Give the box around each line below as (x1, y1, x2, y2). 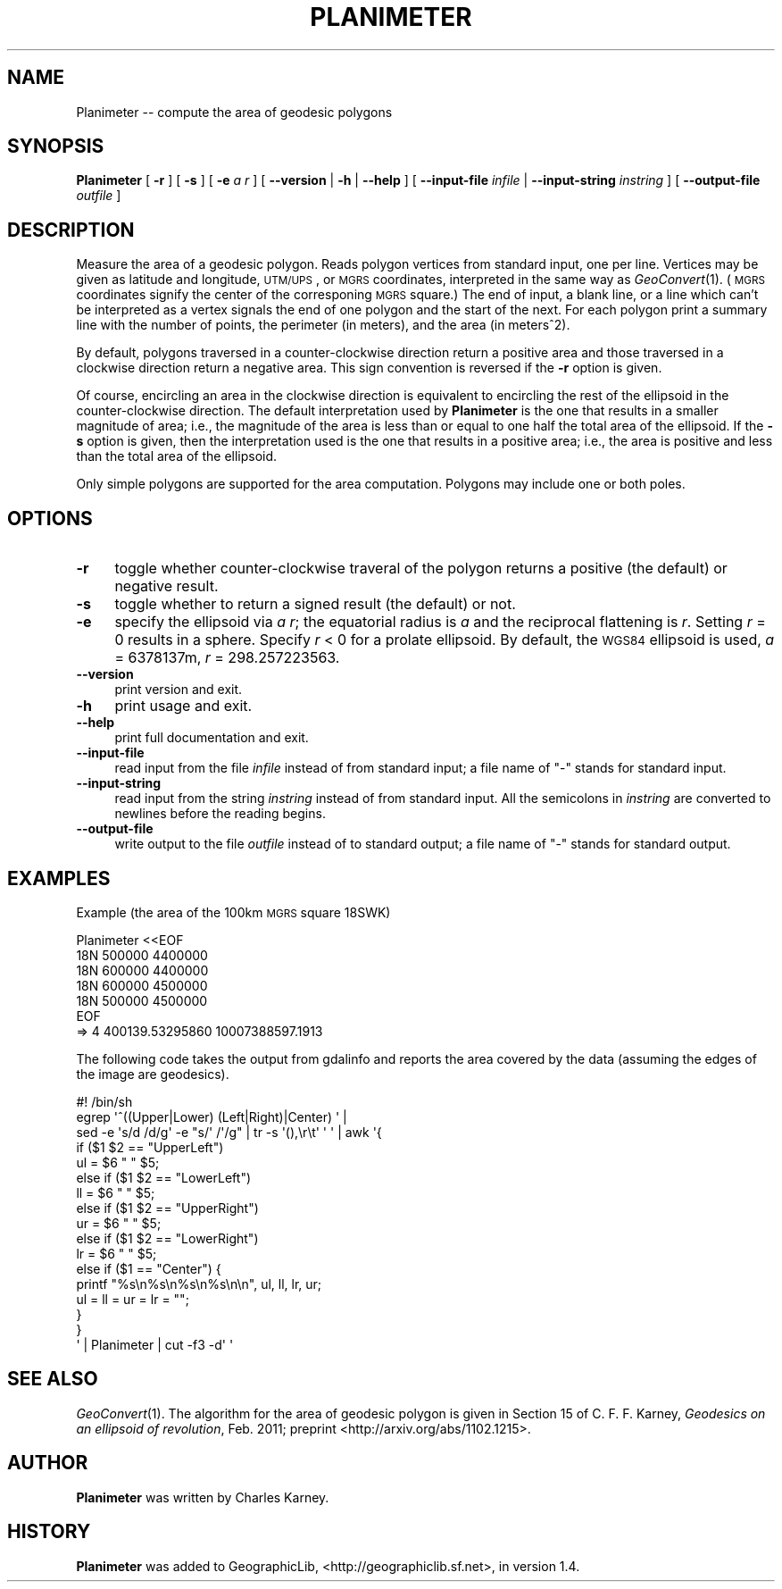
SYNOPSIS (7, 135, 104, 158)
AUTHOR (7, 1451, 88, 1475)
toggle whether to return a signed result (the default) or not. (114, 595, 516, 614)
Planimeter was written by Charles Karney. (76, 1489, 329, 1505)
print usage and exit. (114, 697, 253, 715)
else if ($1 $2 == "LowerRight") (76, 1230, 259, 1246)
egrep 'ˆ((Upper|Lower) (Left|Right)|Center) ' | (76, 1108, 347, 1125)
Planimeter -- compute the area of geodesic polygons (76, 104, 393, 120)
